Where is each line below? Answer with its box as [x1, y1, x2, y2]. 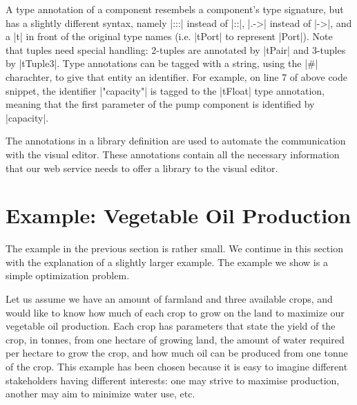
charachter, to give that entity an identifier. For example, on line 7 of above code [6, 69, 348, 84]
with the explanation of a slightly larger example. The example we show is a [6, 254, 328, 269]
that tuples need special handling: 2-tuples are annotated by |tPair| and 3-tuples [6, 42, 346, 57]
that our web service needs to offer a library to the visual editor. [6, 160, 278, 175]
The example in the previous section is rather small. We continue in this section [6, 241, 343, 256]
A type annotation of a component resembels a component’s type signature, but [6, 2, 344, 16]
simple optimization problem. [6, 268, 130, 283]
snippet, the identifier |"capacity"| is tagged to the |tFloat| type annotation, [6, 83, 325, 97]
